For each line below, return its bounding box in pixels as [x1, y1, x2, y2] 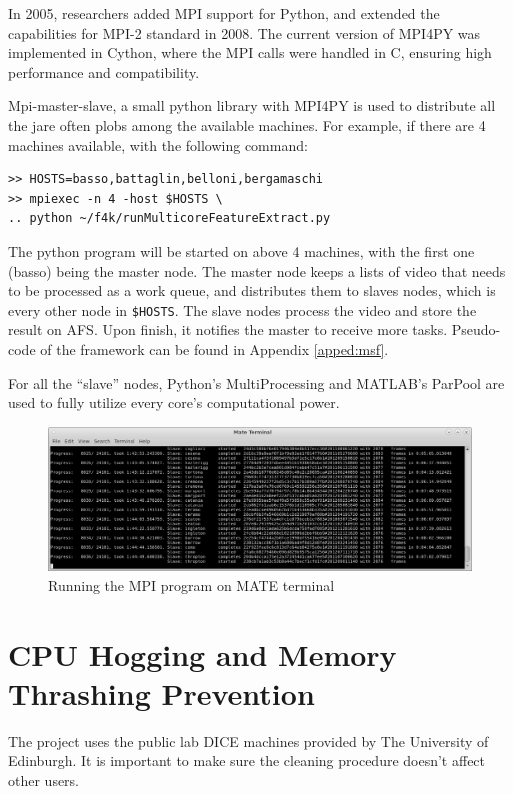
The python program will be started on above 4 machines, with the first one [8, 240, 475, 261]
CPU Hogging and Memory [8, 633, 397, 674]
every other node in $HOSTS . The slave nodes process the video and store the [8, 299, 477, 320]
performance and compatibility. [8, 61, 200, 82]
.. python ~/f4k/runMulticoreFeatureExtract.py [8, 211, 331, 226]
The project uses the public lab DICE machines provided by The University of [8, 730, 489, 751]
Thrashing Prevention [8, 672, 315, 713]
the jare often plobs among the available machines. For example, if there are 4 [8, 114, 486, 135]
